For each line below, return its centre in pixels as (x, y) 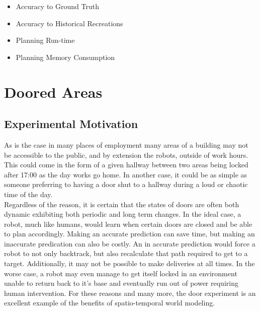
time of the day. (28, 194)
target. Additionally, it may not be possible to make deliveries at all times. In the (129, 263)
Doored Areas (53, 91)
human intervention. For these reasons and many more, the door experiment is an (130, 293)
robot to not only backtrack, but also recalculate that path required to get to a (126, 253)
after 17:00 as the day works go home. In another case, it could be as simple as (126, 174)
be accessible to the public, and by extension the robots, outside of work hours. (126, 154)
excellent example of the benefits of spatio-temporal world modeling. (110, 303)
